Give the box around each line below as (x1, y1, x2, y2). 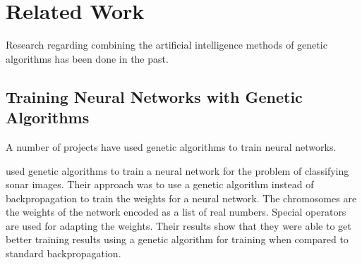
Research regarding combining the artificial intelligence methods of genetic (6, 37, 327, 52)
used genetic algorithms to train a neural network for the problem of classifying (6, 163, 349, 178)
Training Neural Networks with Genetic (6, 85, 303, 107)
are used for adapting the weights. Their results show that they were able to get (6, 218, 351, 233)
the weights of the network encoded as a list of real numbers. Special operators (6, 204, 346, 219)
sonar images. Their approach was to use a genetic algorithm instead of (6, 177, 314, 192)
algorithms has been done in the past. (6, 51, 169, 66)
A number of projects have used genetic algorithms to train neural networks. (6, 139, 337, 154)
